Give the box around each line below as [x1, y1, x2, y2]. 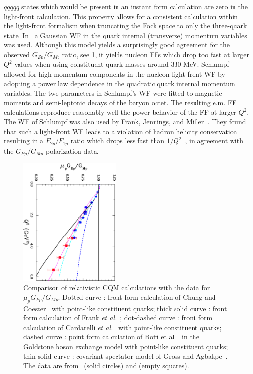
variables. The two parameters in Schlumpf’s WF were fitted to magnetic [4, 88, 222, 98]
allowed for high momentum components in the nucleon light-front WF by [4, 69, 225, 79]
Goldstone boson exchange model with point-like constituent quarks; [23, 341, 228, 351]
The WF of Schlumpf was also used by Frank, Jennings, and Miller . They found [4, 116, 246, 126]
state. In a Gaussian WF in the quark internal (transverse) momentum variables [4, 30, 247, 40]
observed [4, 49, 30, 59]
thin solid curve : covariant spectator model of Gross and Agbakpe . [23, 351, 228, 361]
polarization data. [45, 145, 99, 156]
